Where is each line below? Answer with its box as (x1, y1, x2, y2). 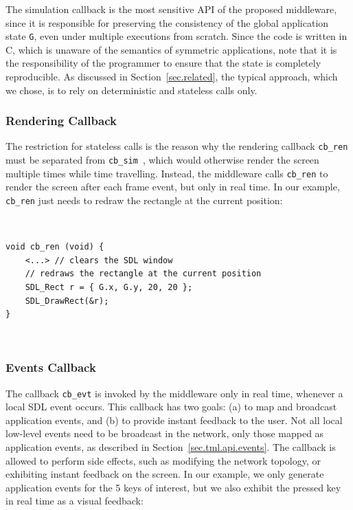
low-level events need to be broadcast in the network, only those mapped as (5, 426, 324, 441)
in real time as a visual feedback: (5, 494, 144, 508)
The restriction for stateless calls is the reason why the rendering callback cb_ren (5, 139, 348, 153)
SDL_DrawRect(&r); (25, 296, 109, 306)
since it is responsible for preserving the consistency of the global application (5, 15, 329, 30)
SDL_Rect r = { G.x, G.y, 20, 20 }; (25, 282, 193, 293)
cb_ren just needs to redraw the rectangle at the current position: (5, 193, 283, 207)
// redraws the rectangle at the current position (25, 269, 262, 279)
